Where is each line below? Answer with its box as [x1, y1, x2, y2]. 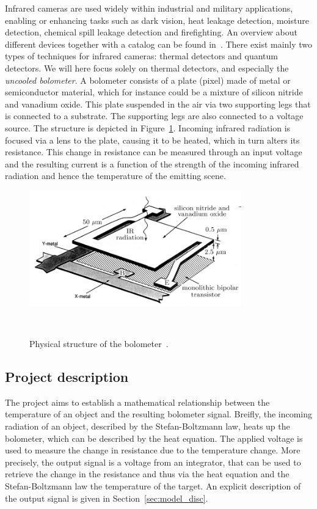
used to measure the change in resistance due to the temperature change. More [5, 444, 301, 456]
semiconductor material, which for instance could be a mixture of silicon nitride [5, 86, 303, 98]
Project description [5, 367, 129, 386]
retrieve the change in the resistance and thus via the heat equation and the [5, 467, 290, 480]
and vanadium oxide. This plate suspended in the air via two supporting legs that [5, 97, 311, 110]
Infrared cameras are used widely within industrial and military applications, [5, 2, 293, 14]
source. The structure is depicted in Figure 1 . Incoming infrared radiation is [5, 121, 291, 134]
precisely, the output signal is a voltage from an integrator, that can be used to [5, 455, 301, 468]
